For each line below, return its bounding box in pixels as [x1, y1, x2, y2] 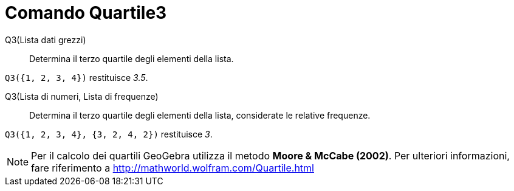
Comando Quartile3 [5, 2, 167, 23]
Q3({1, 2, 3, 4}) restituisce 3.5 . [5, 72, 148, 83]
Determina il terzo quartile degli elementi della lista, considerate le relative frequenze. [29, 109, 371, 120]
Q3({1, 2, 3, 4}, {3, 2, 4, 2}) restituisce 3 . [5, 128, 213, 139]
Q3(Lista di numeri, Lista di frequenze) [5, 91, 159, 102]
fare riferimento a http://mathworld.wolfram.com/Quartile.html [31, 161, 314, 174]
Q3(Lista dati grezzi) [5, 34, 86, 45]
